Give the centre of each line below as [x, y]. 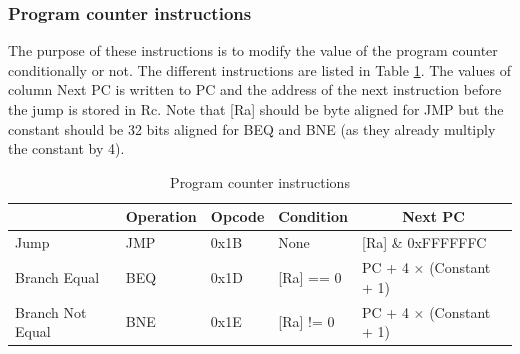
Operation [161, 216]
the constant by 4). [66, 148]
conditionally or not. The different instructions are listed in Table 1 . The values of [259, 69]
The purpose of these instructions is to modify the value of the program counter [253, 50]
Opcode [237, 216]
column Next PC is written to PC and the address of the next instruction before [255, 89]
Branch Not [51, 311]
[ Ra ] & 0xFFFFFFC [424, 242]
